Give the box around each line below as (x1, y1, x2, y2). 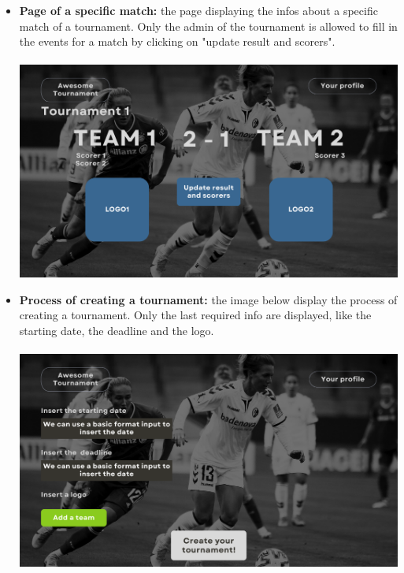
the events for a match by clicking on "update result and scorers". (19, 33, 335, 50)
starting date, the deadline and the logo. (19, 322, 214, 338)
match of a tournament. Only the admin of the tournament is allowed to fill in (19, 17, 398, 34)
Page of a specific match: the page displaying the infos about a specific (19, 2, 378, 18)
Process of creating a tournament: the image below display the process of (19, 291, 398, 307)
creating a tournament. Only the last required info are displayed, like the (19, 307, 372, 323)
